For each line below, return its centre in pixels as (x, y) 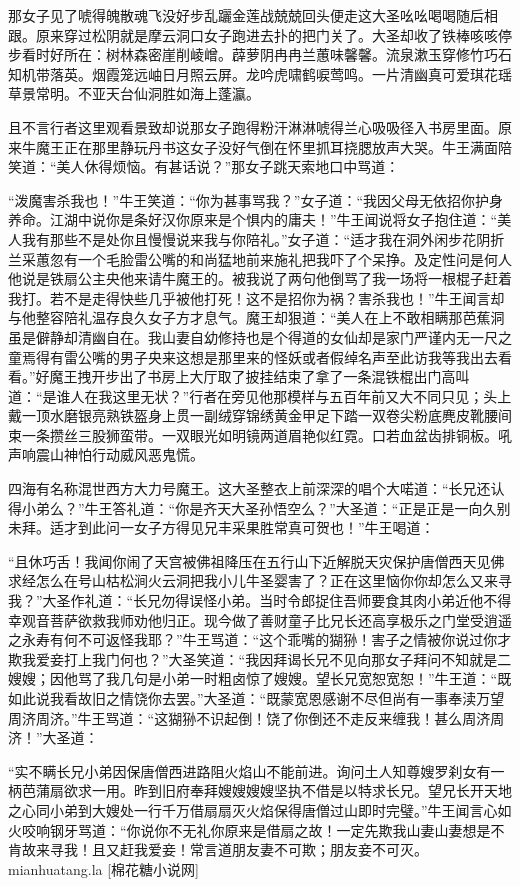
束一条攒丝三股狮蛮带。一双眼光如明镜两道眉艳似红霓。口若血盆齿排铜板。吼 (260, 434)
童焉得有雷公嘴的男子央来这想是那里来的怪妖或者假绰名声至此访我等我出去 (253, 356)
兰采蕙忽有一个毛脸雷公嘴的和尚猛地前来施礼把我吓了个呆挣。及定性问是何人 (260, 258)
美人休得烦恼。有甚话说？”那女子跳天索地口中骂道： (228, 166)
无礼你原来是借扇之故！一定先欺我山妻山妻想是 (336, 829)
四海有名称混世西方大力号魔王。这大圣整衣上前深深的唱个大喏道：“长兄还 (249, 488)
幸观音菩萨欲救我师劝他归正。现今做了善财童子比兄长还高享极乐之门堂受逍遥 (260, 619)
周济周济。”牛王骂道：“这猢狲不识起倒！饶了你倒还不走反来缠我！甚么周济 (249, 717)
